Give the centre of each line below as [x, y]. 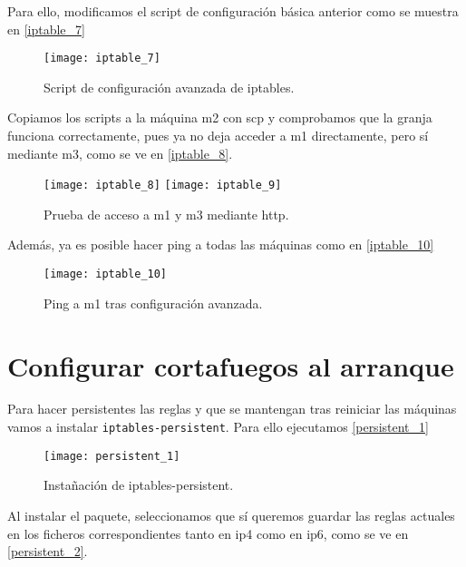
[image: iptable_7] [102, 59]
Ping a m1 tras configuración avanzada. [153, 303]
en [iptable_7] [46, 29]
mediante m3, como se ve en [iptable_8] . [120, 153]
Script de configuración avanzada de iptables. [169, 87]
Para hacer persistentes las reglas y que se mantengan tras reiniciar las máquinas [232, 409]
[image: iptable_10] [106, 274]
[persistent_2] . [48, 551]
